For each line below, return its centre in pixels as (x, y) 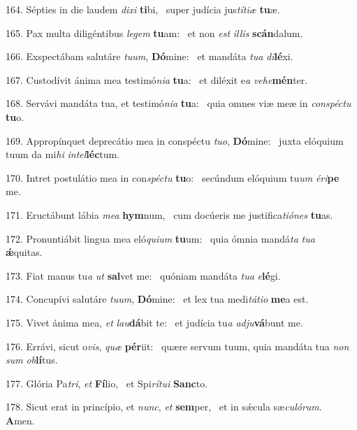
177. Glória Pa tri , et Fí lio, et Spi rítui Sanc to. (107, 383)
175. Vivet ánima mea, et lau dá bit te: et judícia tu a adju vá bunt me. (154, 322)
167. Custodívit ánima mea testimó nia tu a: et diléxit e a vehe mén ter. (157, 79)
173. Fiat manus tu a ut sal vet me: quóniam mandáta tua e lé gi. (143, 275)
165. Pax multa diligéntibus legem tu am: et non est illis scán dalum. (154, 33)
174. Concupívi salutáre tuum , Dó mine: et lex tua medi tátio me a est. (157, 299)
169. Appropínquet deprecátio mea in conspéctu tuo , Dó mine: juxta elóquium (175, 140)
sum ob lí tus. (32, 360)
